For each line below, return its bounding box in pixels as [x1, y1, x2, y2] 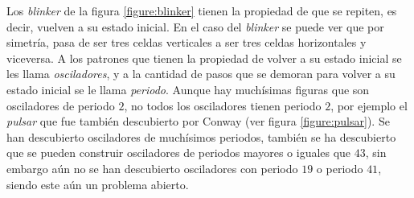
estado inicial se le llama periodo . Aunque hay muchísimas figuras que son [6, 80, 370, 97]
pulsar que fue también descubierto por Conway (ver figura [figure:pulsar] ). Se [6, 113, 390, 130]
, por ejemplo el [330, 97, 408, 113]
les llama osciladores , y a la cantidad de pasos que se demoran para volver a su [6, 65, 396, 82]
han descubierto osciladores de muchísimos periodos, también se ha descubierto [6, 128, 396, 145]
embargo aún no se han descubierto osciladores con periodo [6, 159, 298, 176]
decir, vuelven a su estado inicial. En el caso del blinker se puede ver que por [6, 18, 384, 35]
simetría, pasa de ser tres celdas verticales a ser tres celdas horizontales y [6, 34, 367, 51]
